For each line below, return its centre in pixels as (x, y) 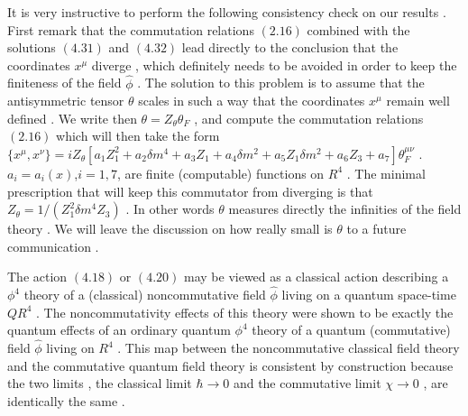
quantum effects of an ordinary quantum (119, 330)
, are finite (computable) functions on (220, 173)
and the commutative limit (307, 383)
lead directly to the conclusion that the (290, 47)
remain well (418, 101)
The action (37, 277)
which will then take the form (138, 136)
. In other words (170, 209)
